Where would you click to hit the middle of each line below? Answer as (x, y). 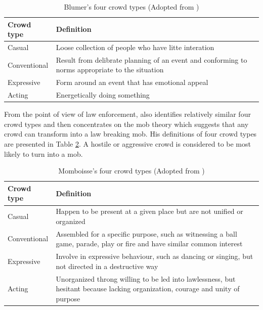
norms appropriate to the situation (110, 70)
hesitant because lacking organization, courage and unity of (148, 289)
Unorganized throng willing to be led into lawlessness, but (146, 278)
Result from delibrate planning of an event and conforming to (151, 59)
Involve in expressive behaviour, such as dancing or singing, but (155, 256)
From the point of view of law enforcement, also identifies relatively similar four (127, 114)
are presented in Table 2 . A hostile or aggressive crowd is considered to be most (127, 144)
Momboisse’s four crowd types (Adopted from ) (131, 171)
